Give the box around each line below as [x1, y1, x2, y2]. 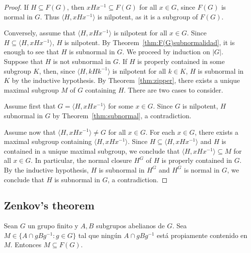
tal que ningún [78, 230, 122, 240]
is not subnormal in [53, 56, 111, 66]
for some [108, 101, 134, 111]
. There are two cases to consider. [124, 84, 223, 95]
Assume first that [4, 101, 56, 111]
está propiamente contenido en [157, 230, 248, 240]
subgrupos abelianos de [96, 221, 165, 231]
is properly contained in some [137, 56, 225, 66]
